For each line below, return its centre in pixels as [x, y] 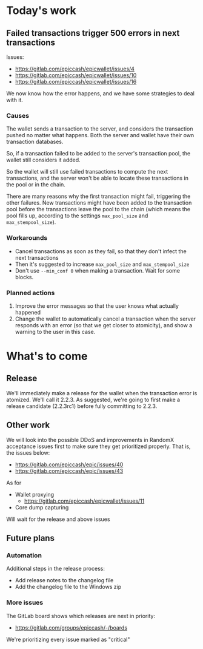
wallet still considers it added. [43, 160]
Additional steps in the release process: [55, 569]
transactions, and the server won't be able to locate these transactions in [98, 178]
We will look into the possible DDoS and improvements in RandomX [90, 440]
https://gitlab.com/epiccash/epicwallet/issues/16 [76, 82]
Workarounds [27, 238]
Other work [28, 425]
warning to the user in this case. [55, 331]
